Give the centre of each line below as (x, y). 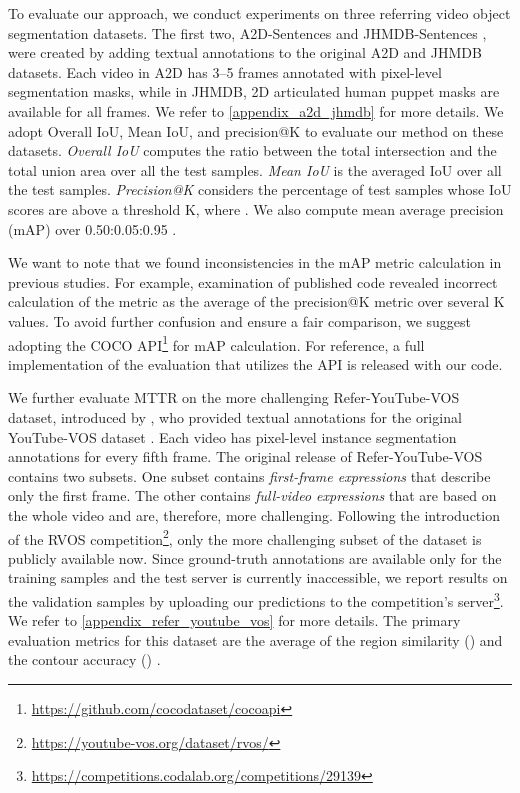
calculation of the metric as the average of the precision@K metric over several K (256, 301)
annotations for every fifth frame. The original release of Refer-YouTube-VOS (245, 456)
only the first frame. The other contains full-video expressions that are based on (252, 495)
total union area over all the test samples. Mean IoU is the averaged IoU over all (255, 169)
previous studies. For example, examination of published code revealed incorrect (253, 281)
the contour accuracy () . (84, 659)
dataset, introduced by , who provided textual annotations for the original (235, 416)
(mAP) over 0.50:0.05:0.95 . (92, 228)
